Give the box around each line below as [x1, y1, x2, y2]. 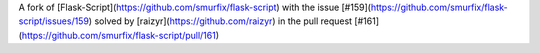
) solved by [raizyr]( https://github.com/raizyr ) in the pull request [88, 15, 353, 27]
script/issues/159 [18, 15, 90, 27]
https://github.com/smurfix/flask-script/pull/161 [21, 29, 217, 41]
